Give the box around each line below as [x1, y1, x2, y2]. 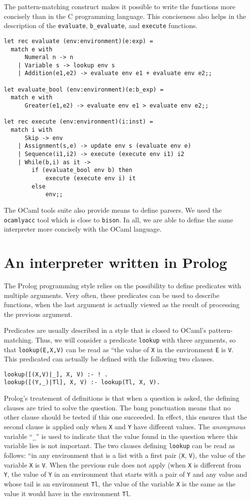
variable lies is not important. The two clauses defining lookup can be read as [4, 440, 235, 451]
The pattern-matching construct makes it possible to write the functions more [4, 1, 235, 11]
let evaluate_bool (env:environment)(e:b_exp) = [4, 86, 164, 93]
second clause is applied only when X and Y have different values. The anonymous [4, 421, 246, 431]
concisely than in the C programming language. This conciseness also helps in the [4, 11, 246, 21]
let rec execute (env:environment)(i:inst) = [4, 118, 153, 125]
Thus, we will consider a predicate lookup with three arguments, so [35, 334, 236, 344]
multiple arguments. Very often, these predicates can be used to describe [4, 290, 220, 300]
